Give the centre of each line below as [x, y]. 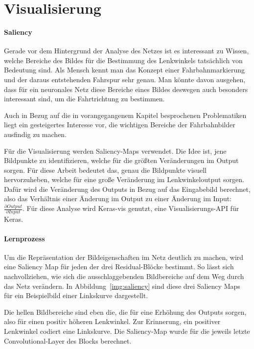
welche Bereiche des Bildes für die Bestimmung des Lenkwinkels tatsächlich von [123, 60]
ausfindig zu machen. [35, 134]
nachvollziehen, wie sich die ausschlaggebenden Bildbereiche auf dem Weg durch [124, 276]
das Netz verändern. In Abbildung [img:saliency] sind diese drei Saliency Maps [122, 286]
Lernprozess [24, 238]
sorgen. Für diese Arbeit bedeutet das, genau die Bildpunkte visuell [105, 170]
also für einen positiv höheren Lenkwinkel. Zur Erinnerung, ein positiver [112, 321]
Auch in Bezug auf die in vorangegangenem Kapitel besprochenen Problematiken [125, 115]
